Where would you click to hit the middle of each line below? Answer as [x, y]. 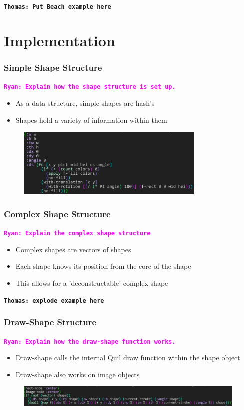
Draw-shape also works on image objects [78, 374]
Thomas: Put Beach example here [58, 7]
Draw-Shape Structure [50, 322]
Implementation [60, 40]
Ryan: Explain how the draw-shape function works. [90, 341]
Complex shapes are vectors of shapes [73, 249]
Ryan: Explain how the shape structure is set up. [90, 87]
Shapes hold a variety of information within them [91, 120]
